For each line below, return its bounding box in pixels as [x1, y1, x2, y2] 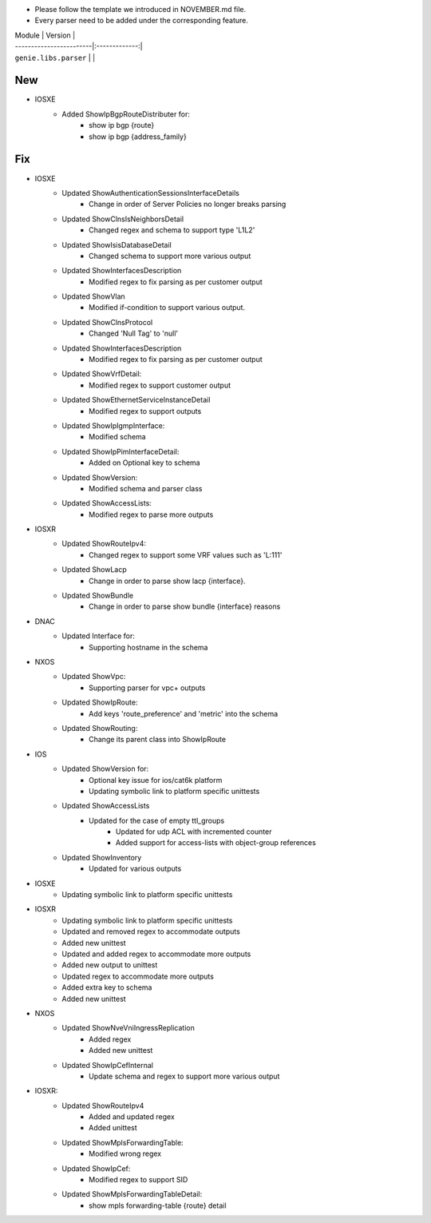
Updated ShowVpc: [61, 672, 126, 681]
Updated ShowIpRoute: [61, 697, 138, 707]
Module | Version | [14, 30, 76, 40]
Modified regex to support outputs [89, 406, 202, 415]
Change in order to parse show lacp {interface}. [89, 576, 246, 586]
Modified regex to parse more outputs [89, 510, 214, 519]
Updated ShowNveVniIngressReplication [61, 1023, 195, 1033]
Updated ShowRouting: [61, 723, 138, 733]
